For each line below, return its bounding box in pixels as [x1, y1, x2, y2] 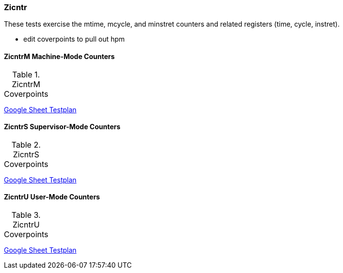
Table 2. [11, 139, 41, 150]
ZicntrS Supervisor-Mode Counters [4, 122, 121, 131]
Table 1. [12, 69, 40, 79]
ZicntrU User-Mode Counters [4, 193, 100, 201]
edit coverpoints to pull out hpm [23, 35, 125, 44]
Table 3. [11, 210, 41, 220]
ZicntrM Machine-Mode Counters [4, 52, 115, 61]
